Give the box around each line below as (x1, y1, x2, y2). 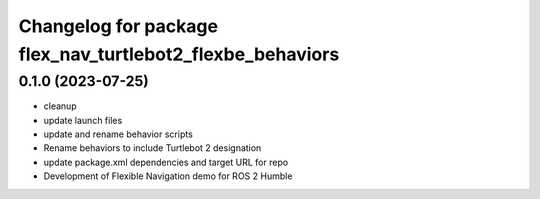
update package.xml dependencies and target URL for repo (43, 156, 289, 168)
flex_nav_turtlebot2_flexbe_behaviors (18, 43, 340, 65)
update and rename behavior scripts (43, 128, 194, 140)
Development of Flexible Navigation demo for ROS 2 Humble (43, 170, 293, 182)
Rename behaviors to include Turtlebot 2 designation (43, 142, 262, 154)
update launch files (43, 114, 123, 126)
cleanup (43, 100, 77, 112)
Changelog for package (18, 15, 219, 37)
